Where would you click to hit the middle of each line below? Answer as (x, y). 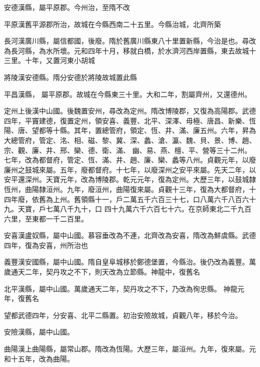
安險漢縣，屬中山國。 (39, 332)
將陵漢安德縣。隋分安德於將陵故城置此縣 (70, 77)
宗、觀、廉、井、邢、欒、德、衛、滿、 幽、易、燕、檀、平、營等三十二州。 (128, 150)
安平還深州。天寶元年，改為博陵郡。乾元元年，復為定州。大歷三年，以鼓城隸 (130, 179)
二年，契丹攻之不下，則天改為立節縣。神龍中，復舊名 (112, 272)
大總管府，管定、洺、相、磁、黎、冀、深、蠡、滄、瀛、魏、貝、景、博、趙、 (130, 140)
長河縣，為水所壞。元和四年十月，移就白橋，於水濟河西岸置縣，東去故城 (130, 50)
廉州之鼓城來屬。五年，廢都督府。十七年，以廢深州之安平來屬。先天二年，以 (130, 169)
